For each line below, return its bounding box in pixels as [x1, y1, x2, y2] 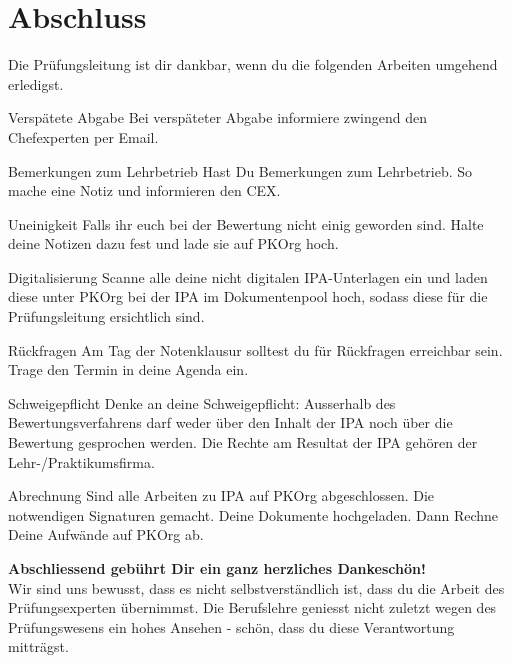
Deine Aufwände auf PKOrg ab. [8, 524, 204, 545]
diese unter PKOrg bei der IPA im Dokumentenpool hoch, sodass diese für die [8, 286, 488, 307]
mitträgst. [8, 636, 69, 657]
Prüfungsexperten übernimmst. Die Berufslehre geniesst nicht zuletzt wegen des [8, 597, 497, 618]
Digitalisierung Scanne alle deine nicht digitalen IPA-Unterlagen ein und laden [8, 266, 488, 287]
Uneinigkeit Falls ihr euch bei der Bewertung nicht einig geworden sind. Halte [8, 213, 484, 234]
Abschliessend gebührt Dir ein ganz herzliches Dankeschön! [8, 558, 426, 578]
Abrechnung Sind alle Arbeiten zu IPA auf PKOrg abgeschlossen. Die [8, 485, 435, 506]
